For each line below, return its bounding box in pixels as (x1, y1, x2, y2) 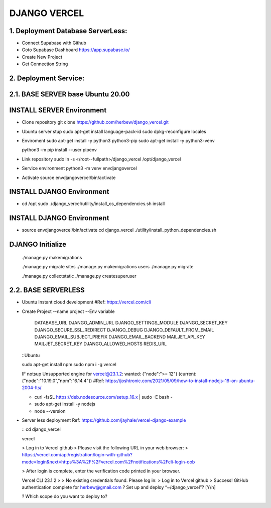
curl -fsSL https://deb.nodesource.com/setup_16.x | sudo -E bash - (34, 394, 173, 400)
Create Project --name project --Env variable (22, 308, 115, 314)
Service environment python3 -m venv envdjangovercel (22, 165, 138, 172)
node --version (34, 408, 66, 414)
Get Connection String (22, 61, 68, 67)
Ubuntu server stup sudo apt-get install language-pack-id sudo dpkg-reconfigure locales (22, 128, 207, 134)
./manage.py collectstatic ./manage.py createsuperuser (22, 273, 137, 279)
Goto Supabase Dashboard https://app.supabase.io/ (22, 47, 130, 53)
